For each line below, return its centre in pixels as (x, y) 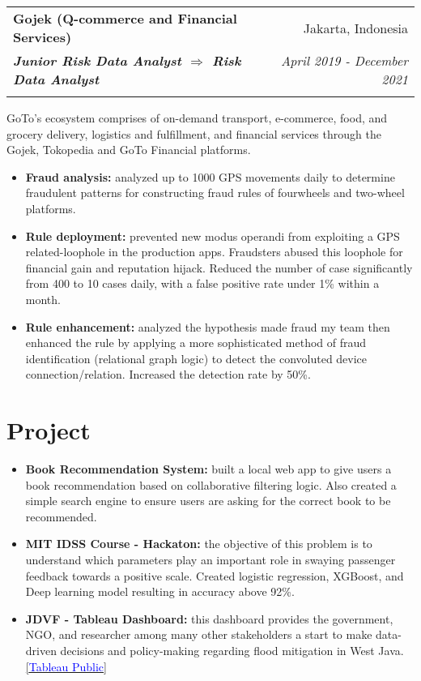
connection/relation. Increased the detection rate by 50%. (168, 374)
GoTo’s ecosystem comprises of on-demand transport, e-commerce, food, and (197, 118)
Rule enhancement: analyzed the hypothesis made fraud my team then (208, 326)
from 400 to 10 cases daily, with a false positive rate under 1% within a (202, 283)
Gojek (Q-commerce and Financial (125, 18)
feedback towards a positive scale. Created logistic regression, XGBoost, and (215, 575)
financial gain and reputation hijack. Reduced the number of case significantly (219, 267)
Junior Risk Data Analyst (98, 60)
